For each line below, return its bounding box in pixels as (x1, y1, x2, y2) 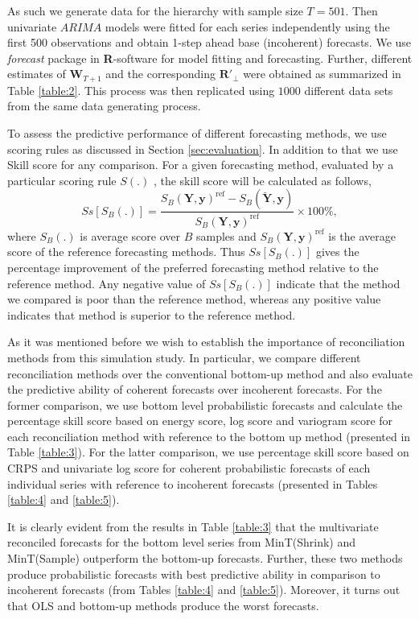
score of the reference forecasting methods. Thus (7, 243, 245, 260)
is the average (328, 227, 396, 244)
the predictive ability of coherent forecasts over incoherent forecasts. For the (7, 381, 382, 398)
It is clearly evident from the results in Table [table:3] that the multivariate (7, 518, 379, 534)
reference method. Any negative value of (7, 274, 206, 291)
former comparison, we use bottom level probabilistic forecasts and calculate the (7, 396, 403, 413)
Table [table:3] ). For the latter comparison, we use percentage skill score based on (7, 444, 409, 460)
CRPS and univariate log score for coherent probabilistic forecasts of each (7, 460, 371, 477)
